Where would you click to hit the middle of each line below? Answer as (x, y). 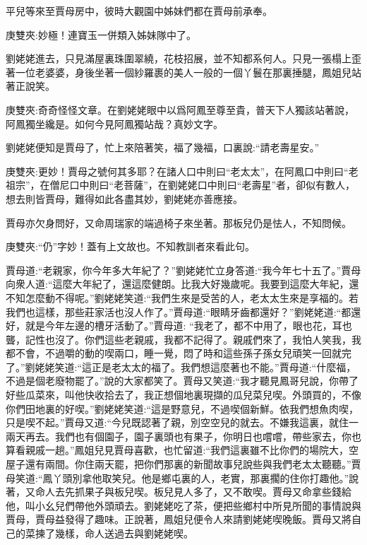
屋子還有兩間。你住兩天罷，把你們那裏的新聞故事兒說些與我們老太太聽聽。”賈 (183, 464)
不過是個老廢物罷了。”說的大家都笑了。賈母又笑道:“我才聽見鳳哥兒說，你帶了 (182, 381)
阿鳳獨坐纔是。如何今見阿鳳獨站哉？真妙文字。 (114, 123)
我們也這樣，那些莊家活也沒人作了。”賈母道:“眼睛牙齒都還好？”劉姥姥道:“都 (179, 311)
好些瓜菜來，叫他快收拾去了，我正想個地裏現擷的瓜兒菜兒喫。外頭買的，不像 (183, 395)
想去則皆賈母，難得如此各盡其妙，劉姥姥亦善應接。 (124, 198)
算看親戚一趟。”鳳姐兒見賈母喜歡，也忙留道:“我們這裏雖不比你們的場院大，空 (182, 450)
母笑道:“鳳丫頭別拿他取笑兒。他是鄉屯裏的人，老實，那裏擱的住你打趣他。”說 (182, 477)
